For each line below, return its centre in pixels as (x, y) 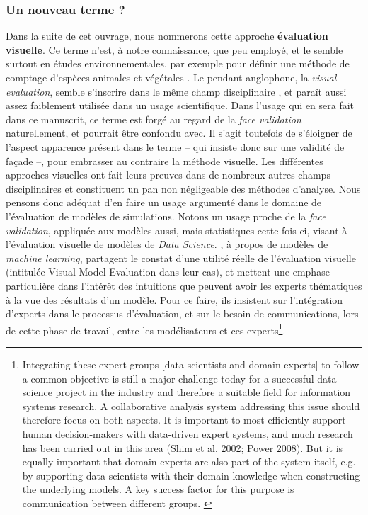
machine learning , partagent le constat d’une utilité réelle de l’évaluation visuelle (181, 257)
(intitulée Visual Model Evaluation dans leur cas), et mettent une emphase (168, 272)
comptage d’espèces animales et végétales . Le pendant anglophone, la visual (171, 77)
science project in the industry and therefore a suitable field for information (186, 392)
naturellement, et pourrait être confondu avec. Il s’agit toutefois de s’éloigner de (179, 133)
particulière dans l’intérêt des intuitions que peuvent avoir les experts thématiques (184, 285)
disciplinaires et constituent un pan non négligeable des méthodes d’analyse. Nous (183, 188)
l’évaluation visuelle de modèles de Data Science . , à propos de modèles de (167, 244)
